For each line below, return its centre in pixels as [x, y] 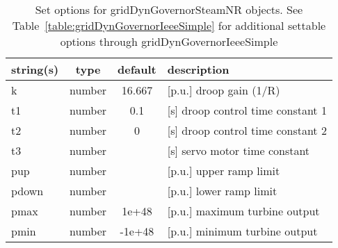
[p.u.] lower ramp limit [222, 191]
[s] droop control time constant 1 [247, 110]
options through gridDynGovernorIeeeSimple [169, 41]
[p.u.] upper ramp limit [224, 171]
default [137, 69]
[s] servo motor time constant [239, 150]
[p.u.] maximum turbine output [243, 211]
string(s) [35, 69]
